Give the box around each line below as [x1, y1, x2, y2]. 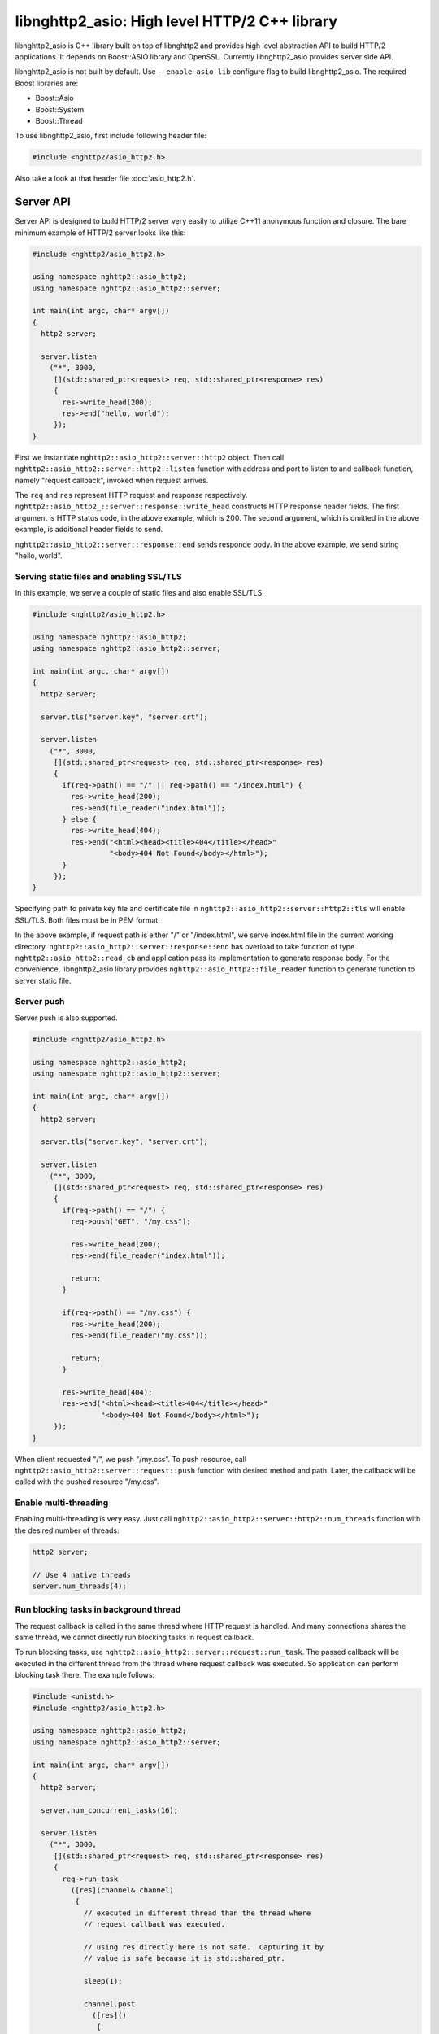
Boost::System [35, 104, 85, 114]
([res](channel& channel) [70, 1885, 174, 1895]
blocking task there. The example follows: [15, 1670, 154, 1680]
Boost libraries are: [15, 78, 79, 88]
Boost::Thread [35, 116, 83, 125]
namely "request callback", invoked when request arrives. [15, 475, 209, 485]
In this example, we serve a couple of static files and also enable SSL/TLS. [15, 588, 264, 598]
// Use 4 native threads [32, 1570, 132, 1579]
